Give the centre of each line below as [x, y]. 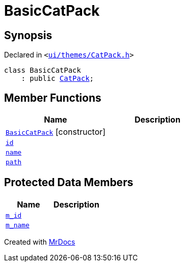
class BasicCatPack [43, 70]
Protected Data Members [69, 183]
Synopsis [28, 35]
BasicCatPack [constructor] [56, 132]
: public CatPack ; [58, 79]
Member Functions [53, 98]
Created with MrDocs [40, 242]
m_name [17, 225]
